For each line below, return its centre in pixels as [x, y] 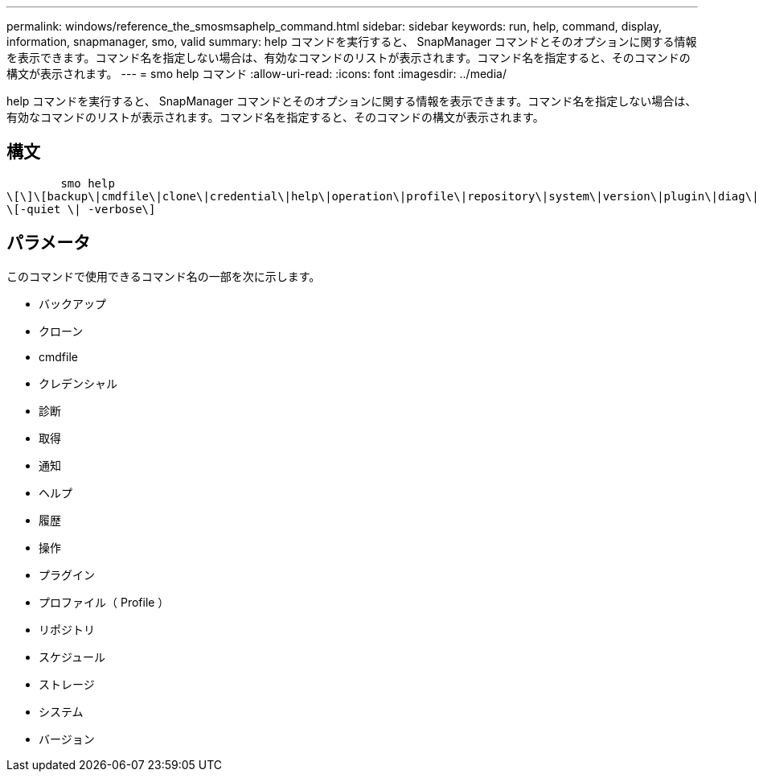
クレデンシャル [78, 383]
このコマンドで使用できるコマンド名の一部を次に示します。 [164, 276]
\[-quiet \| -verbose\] [81, 209]
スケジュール [72, 657]
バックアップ [72, 303]
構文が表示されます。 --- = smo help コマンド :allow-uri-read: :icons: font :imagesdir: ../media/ [256, 74]
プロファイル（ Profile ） [104, 602]
